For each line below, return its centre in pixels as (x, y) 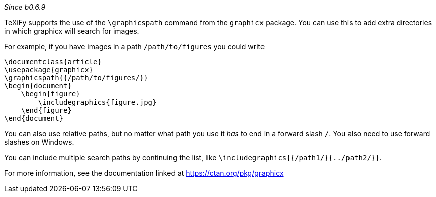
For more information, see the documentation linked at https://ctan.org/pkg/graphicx (144, 173)
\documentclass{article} (53, 62)
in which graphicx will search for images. (72, 31)
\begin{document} (38, 86)
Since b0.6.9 (25, 7)
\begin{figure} (51, 94)
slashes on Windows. (39, 142)
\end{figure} (46, 110)
